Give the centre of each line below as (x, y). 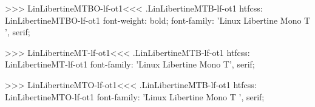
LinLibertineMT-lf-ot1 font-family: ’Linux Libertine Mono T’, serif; (130, 64)
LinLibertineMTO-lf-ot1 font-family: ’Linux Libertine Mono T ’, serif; (135, 96)
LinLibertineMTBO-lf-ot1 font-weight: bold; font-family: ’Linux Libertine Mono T (158, 20)
